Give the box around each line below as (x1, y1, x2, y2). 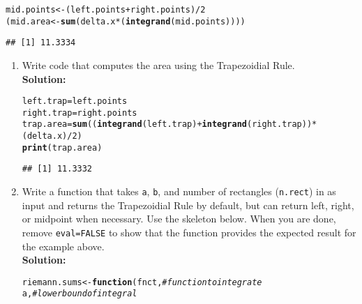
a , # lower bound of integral (22, 289, 137, 299)
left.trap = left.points (22, 96, 128, 107)
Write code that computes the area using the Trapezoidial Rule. (22, 57, 295, 72)
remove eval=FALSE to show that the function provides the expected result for (22, 225, 356, 239)
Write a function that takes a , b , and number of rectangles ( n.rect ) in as (22, 184, 336, 199)
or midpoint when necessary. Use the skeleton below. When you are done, (22, 211, 336, 226)
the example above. (22, 238, 105, 253)
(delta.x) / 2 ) (22, 131, 82, 142)
